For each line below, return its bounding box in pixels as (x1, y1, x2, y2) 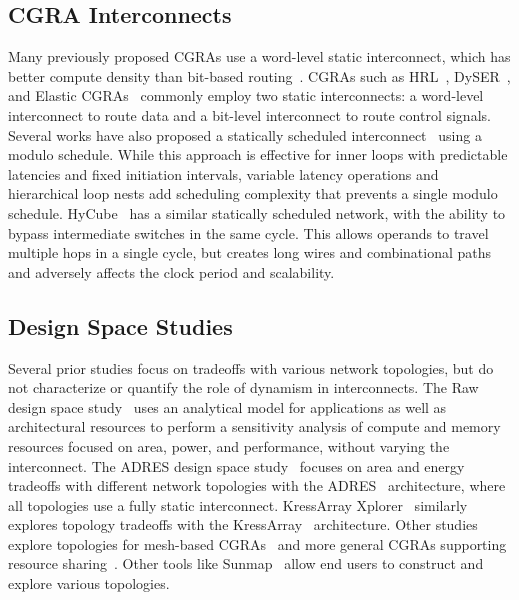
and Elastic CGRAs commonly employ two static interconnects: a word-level (8, 85, 484, 106)
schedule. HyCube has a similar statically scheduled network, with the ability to (8, 202, 506, 223)
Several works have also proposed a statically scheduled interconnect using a (8, 124, 482, 145)
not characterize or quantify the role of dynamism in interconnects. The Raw (8, 377, 479, 398)
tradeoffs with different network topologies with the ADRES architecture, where (8, 475, 506, 496)
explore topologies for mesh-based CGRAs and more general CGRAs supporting (8, 533, 507, 554)
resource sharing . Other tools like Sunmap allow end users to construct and (8, 553, 484, 574)
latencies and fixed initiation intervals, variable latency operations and (8, 163, 439, 184)
